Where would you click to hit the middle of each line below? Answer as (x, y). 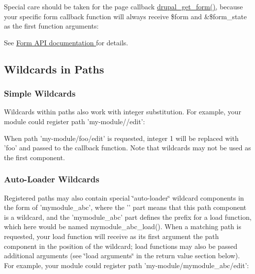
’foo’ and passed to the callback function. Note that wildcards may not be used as (127, 148)
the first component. (34, 157)
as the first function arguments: (51, 26)
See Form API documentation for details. (66, 42)
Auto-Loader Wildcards (52, 179)
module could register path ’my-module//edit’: (75, 121)
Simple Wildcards (40, 93)
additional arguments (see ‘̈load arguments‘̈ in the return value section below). (122, 256)
